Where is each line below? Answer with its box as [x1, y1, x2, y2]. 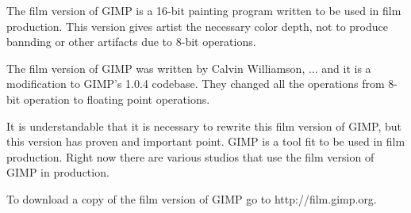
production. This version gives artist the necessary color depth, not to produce [6, 17, 388, 34]
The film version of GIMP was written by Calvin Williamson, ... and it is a [6, 59, 371, 76]
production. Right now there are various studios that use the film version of [6, 148, 375, 165]
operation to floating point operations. [23, 90, 210, 107]
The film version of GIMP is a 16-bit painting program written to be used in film [6, 2, 401, 18]
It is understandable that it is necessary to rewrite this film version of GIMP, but [6, 117, 402, 134]
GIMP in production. [6, 164, 109, 181]
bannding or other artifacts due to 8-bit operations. [6, 33, 256, 50]
